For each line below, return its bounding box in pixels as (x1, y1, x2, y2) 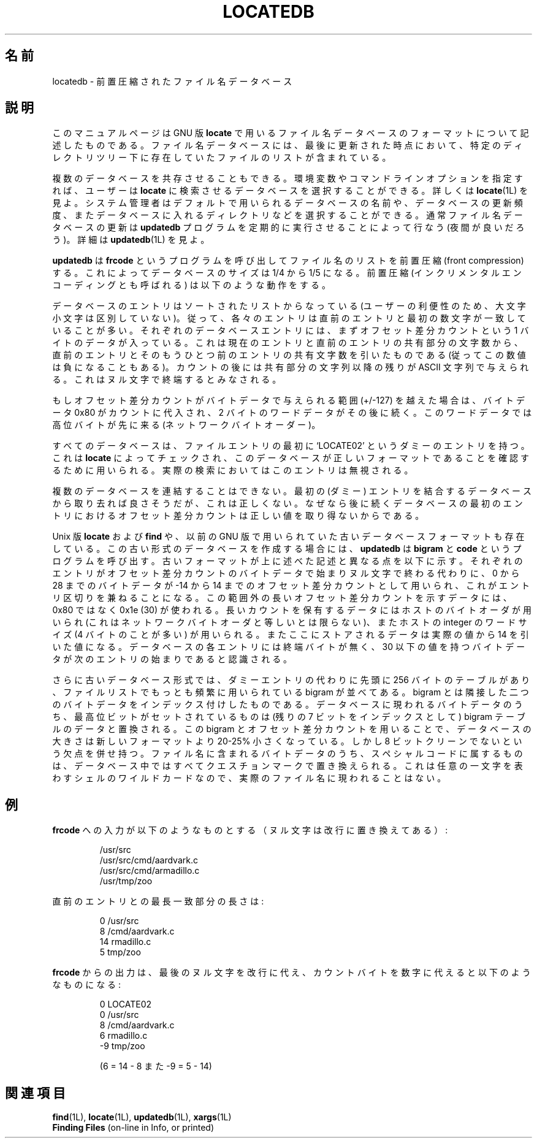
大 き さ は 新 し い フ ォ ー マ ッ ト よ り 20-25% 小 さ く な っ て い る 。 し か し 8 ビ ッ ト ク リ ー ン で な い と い (52, 736, 522, 747)
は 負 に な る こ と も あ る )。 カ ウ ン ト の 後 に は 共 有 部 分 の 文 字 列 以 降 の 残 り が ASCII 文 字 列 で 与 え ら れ (52, 362, 529, 373)
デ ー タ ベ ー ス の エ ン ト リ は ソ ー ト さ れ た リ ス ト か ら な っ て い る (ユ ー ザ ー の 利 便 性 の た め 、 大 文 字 (52, 300, 526, 312)
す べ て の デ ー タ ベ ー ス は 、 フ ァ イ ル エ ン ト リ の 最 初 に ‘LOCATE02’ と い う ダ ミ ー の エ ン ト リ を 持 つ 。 (52, 440, 530, 451)
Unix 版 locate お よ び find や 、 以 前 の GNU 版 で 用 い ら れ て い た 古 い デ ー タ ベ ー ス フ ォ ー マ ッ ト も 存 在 (52, 531, 525, 542)
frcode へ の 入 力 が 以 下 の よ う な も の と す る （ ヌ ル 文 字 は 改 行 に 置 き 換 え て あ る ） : (52, 825, 448, 836)
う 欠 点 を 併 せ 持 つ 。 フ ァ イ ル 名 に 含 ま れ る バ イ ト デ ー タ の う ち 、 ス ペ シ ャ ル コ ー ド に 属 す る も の (52, 748, 523, 759)
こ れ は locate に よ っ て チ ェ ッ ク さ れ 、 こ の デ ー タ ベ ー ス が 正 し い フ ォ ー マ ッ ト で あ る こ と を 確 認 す (52, 453, 530, 464)
